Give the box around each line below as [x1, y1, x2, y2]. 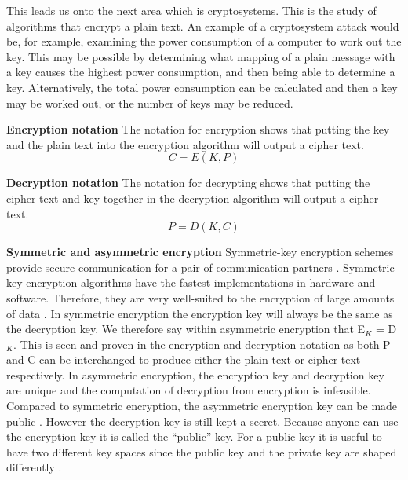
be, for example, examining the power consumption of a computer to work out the [6, 33, 402, 49]
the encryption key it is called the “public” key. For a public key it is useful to [6, 428, 382, 445]
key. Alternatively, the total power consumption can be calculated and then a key [6, 79, 398, 95]
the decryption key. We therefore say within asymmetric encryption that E [6, 321, 366, 337]
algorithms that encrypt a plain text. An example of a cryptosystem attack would [6, 17, 399, 34]
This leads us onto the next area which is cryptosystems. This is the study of [6, 2, 377, 18]
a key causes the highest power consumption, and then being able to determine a [6, 64, 395, 80]
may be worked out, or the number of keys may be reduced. [6, 94, 293, 111]
